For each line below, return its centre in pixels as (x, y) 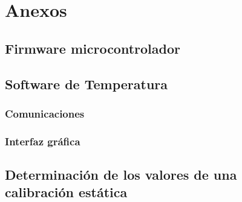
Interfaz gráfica (43, 141)
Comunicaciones (45, 113)
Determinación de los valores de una (121, 175)
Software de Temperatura (87, 84)
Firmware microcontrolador (93, 48)
